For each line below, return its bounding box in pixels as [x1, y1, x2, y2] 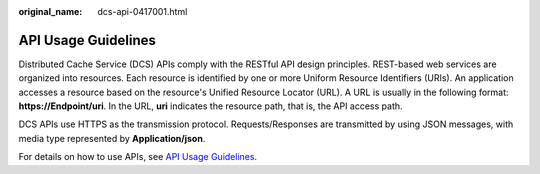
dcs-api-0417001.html [97, 6, 188, 17]
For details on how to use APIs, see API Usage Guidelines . [18, 151, 258, 163]
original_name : [18, 6, 83, 17]
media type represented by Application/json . [18, 132, 206, 144]
